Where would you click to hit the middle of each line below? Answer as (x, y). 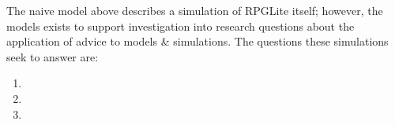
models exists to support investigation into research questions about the (181, 26)
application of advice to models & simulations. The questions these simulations (197, 41)
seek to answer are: (53, 56)
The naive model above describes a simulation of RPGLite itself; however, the (195, 10)
